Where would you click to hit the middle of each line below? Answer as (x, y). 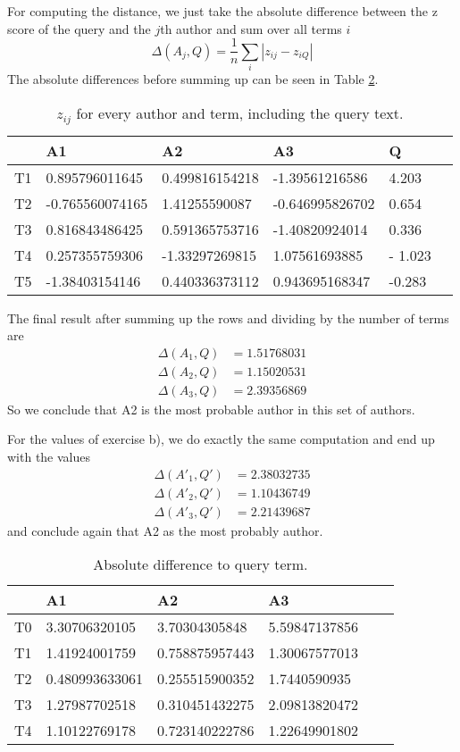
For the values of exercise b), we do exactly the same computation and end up (221, 439)
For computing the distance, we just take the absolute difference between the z (222, 11)
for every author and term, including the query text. (240, 113)
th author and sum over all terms (251, 28)
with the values (49, 456)
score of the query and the (79, 28)
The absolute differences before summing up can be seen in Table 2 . (193, 78)
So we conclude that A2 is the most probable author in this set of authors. (211, 409)
